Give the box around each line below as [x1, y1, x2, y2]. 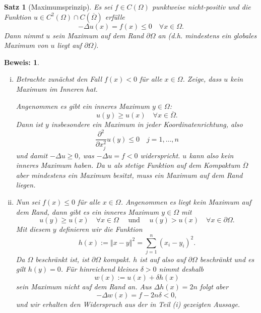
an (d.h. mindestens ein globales [158, 30, 257, 40]
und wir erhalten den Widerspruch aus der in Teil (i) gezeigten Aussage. [16, 298, 240, 309]
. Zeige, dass [182, 74, 222, 84]
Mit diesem [16, 224, 50, 234]
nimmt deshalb [159, 264, 204, 274]
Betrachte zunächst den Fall [16, 74, 102, 84]
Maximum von [4, 40, 48, 50]
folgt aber [200, 281, 229, 292]
